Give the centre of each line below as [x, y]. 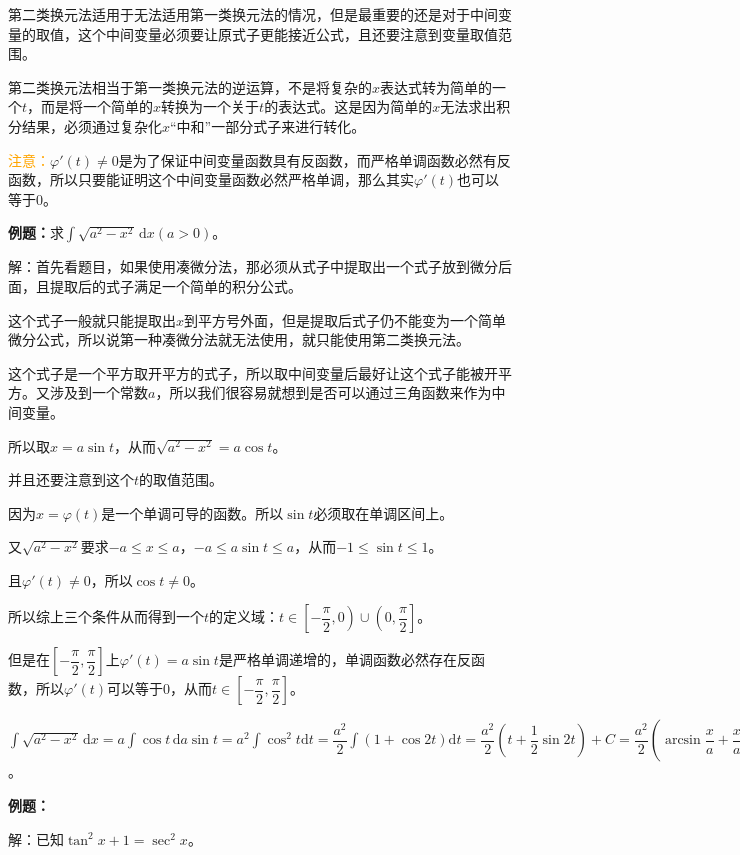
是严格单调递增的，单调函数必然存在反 [344, 659]
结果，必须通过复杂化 [91, 125]
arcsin [682, 740]
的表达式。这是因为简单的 [348, 106]
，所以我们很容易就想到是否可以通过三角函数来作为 [323, 392]
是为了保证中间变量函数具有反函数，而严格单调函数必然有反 [314, 159]
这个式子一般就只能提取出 [92, 319]
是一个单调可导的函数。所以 [192, 512]
